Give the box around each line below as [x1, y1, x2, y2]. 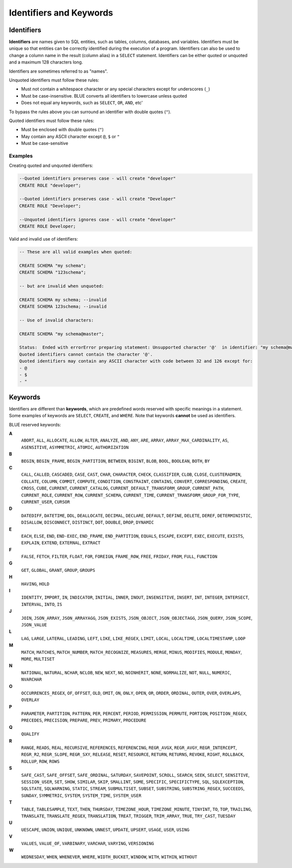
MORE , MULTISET [21, 656, 55, 662]
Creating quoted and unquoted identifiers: [9, 162, 93, 168]
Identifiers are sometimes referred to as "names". [9, 68, 108, 74]
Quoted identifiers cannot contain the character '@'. [19, 351, 153, 357]
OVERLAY [21, 697, 40, 703]
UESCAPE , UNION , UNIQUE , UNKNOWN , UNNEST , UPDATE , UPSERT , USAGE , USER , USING [21, 827, 190, 832]
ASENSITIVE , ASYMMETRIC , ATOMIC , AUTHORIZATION [21, 444, 129, 450]
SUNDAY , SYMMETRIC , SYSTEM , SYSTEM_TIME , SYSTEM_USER [21, 792, 142, 798]
